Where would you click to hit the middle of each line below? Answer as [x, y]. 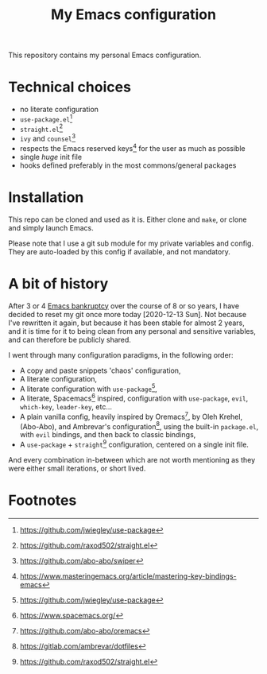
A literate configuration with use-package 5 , [88, 388]
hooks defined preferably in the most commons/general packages [128, 165]
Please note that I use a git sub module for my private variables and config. [131, 243]
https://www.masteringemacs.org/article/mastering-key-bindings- [128, 576]
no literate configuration [59, 110]
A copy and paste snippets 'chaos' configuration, [100, 370]
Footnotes [43, 500]
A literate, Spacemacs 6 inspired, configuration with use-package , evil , [134, 397]
